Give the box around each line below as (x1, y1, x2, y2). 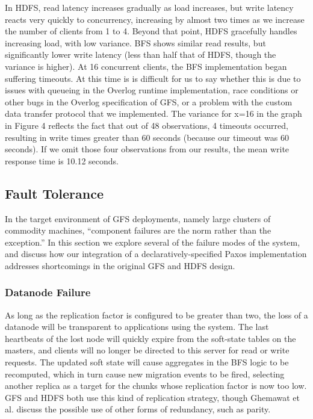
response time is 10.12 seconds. (5, 154, 119, 167)
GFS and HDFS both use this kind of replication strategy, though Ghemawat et (5, 391, 300, 403)
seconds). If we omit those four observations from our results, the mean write (5, 143, 290, 155)
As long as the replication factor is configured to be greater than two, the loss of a (5, 308, 308, 321)
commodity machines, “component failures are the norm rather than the (5, 224, 271, 237)
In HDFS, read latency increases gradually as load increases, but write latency (5, 1, 294, 13)
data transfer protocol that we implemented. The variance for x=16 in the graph (5, 107, 302, 120)
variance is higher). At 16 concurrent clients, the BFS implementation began (5, 60, 287, 72)
